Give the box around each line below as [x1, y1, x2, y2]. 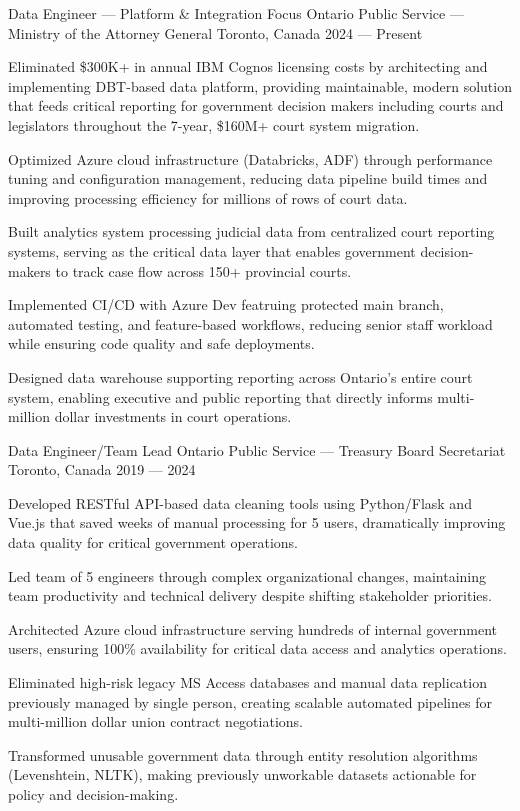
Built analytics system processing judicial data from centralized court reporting [8, 221, 495, 242]
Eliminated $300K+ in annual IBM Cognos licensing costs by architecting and [8, 56, 488, 77]
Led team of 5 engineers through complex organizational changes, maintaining [8, 565, 487, 586]
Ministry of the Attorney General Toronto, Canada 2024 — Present [8, 22, 423, 43]
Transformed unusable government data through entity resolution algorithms [8, 744, 478, 765]
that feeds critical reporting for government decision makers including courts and [8, 95, 504, 116]
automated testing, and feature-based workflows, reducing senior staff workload [8, 313, 493, 334]
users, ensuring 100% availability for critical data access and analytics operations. [8, 638, 507, 659]
